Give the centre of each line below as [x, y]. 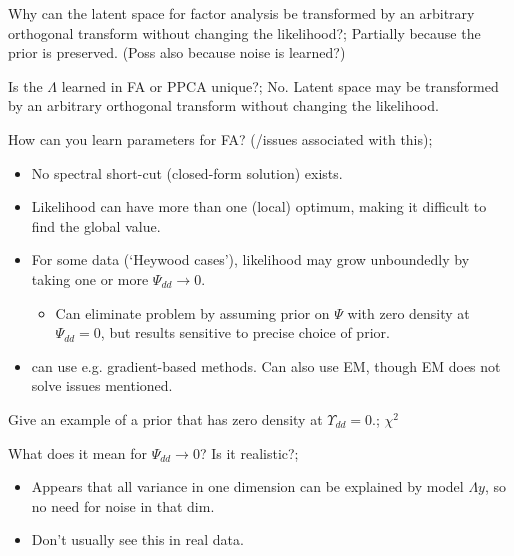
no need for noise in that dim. [123, 505]
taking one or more [90, 278]
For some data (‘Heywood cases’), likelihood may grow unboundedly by [250, 259]
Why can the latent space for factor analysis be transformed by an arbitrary [241, 13]
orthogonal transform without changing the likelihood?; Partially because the [244, 32]
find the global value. [96, 225]
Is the [25, 85]
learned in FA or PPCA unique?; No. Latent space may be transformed [280, 85]
